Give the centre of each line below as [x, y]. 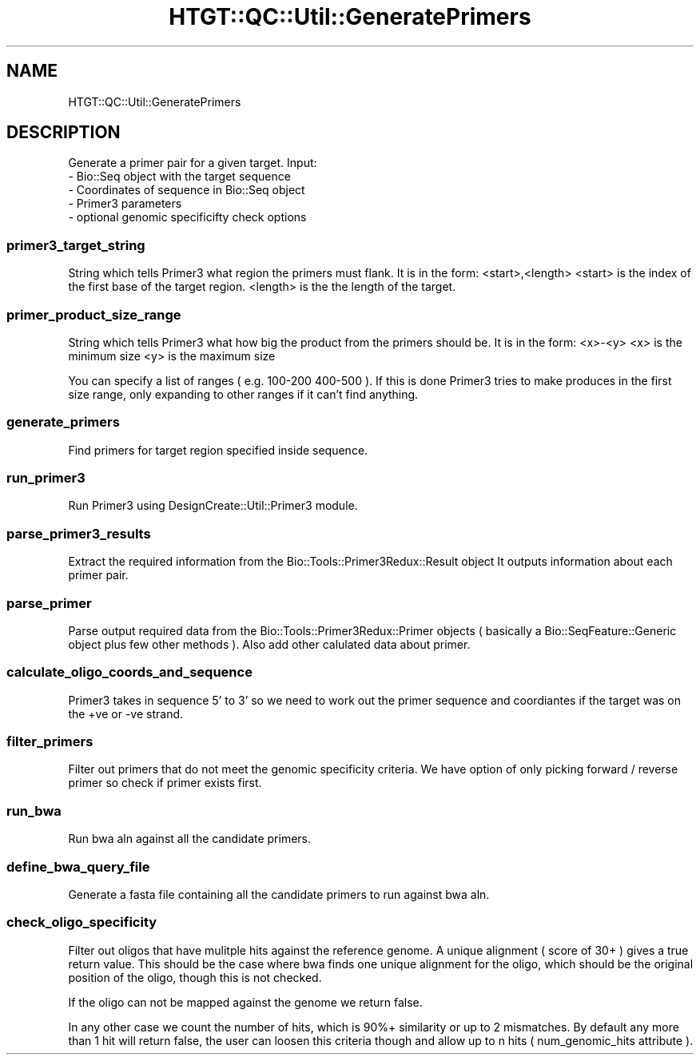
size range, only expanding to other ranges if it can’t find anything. [243, 394]
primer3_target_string [76, 245]
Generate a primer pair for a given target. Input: [193, 163]
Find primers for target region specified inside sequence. [218, 450]
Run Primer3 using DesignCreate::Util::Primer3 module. [213, 506]
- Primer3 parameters [125, 204]
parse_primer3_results [79, 533]
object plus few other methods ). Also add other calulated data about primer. [269, 644]
